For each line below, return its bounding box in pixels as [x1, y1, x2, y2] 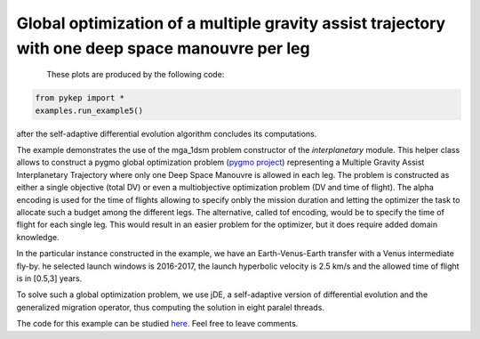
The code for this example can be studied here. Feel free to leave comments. [16, 319, 299, 329]
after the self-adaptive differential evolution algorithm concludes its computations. [16, 128, 317, 139]
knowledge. [16, 231, 60, 242]
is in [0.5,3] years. [16, 273, 83, 284]
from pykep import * [35, 93, 124, 103]
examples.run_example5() [35, 105, 144, 116]
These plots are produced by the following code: [46, 69, 225, 80]
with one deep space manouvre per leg [16, 38, 310, 58]
